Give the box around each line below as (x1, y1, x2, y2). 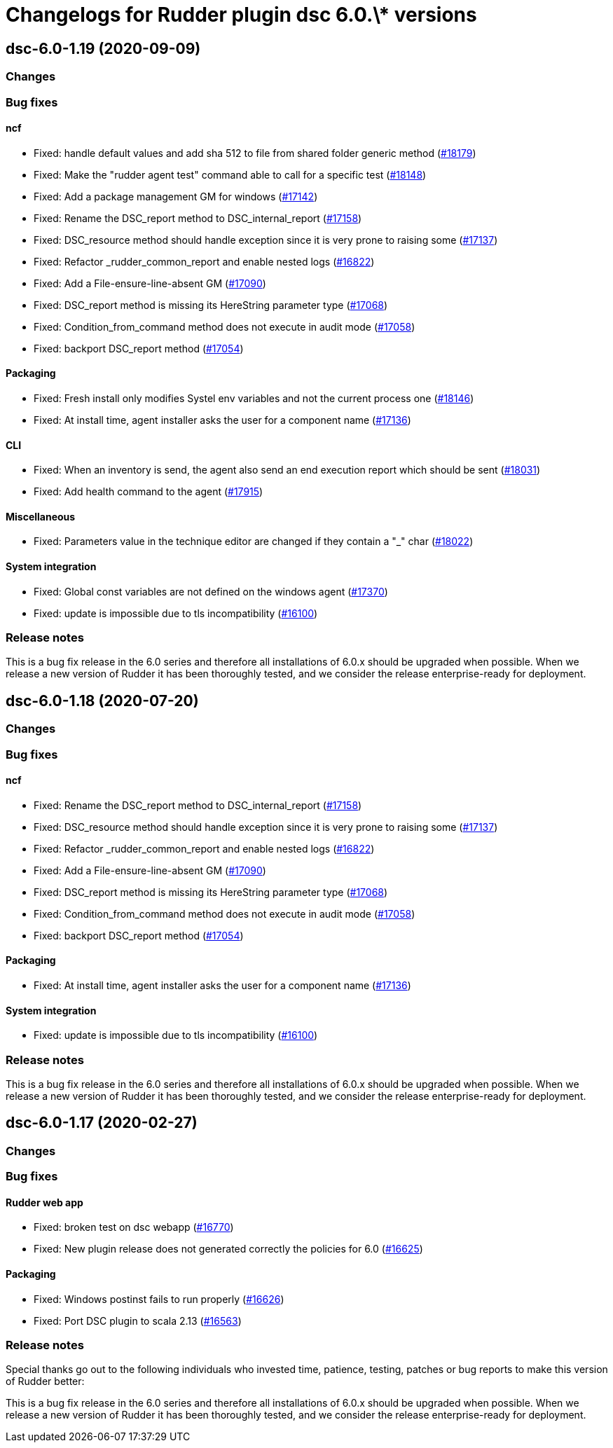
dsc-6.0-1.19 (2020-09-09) (6, 39, 201, 57)
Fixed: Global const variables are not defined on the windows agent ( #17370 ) (34, 585, 388, 598)
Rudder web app (6, 1196, 83, 1208)
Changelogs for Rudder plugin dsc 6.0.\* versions (6, 3, 477, 27)
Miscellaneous (6, 510, 76, 523)
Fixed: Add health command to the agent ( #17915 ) (34, 485, 263, 498)
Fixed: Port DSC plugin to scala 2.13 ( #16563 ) (34, 1314, 242, 1327)
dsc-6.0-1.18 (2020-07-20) (6, 691, 199, 710)
